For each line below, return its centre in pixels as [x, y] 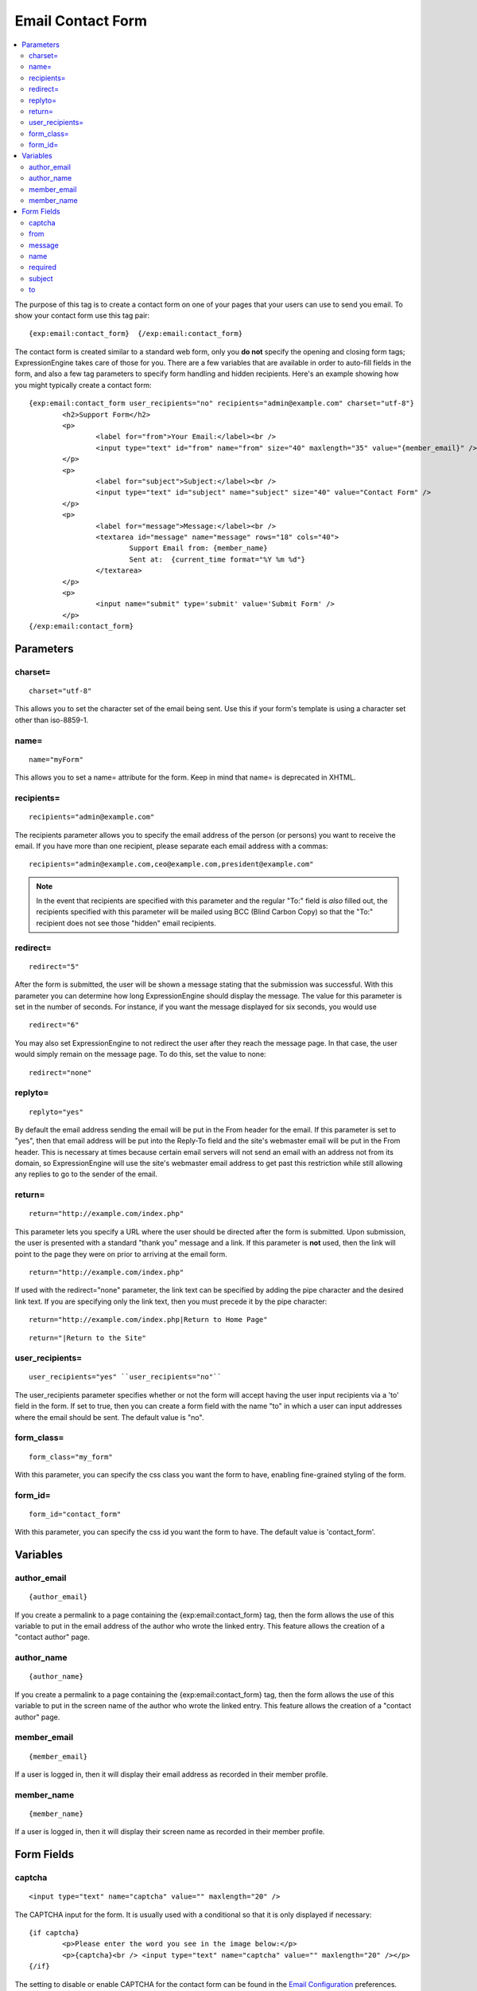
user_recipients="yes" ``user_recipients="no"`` [125, 1377]
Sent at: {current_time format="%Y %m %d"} [217, 559]
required [43, 268]
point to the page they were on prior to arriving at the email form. [121, 1254]
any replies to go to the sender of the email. [86, 1174]
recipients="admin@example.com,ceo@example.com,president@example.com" [171, 864]
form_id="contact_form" [75, 1514]
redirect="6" [54, 1025]
